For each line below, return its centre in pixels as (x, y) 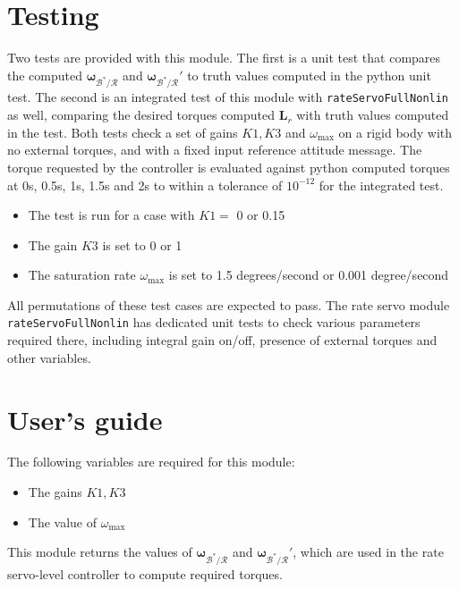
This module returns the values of (100, 552)
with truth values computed (373, 115)
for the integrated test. (381, 185)
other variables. (49, 357)
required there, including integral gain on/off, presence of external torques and (222, 340)
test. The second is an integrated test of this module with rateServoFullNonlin (228, 97)
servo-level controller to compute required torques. (145, 573)
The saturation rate (82, 275)
